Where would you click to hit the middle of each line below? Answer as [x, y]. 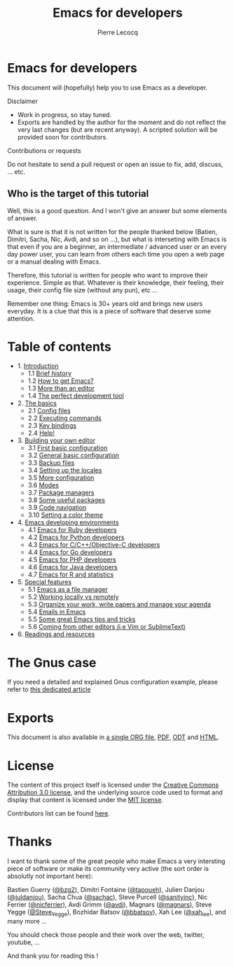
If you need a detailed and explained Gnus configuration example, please [113, 682]
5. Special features [44, 582]
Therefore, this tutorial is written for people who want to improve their [108, 275]
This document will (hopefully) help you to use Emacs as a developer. [108, 87]
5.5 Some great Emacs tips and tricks [82, 619]
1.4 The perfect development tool [76, 396]
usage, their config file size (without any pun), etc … [82, 290]
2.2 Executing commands [64, 418]
